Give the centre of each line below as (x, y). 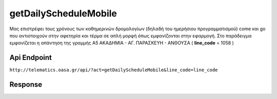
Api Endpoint (31, 58)
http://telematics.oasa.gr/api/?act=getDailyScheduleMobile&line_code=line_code (114, 70)
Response (26, 85)
